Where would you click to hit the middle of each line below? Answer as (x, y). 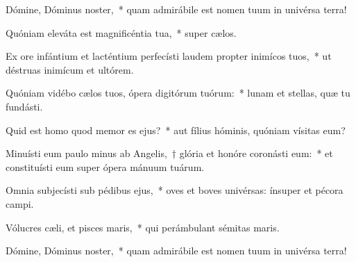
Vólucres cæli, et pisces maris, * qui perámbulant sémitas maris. (143, 227)
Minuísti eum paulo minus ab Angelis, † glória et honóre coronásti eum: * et (169, 153)
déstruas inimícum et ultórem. (70, 69)
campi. (20, 203)
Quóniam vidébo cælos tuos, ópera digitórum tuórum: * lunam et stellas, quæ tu (178, 93)
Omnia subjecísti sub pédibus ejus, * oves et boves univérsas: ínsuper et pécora (175, 190)
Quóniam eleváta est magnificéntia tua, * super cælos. (121, 32)
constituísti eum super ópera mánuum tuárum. (105, 166)
